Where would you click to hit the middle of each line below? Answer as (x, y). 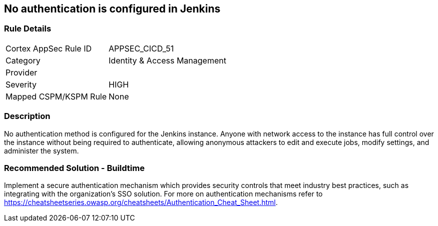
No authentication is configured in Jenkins (112, 9)
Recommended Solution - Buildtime (74, 168)
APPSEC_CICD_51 (141, 48)
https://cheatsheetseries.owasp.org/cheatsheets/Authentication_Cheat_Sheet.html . (141, 202)
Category (23, 60)
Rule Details (28, 29)
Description (27, 116)
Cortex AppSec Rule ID (49, 48)
